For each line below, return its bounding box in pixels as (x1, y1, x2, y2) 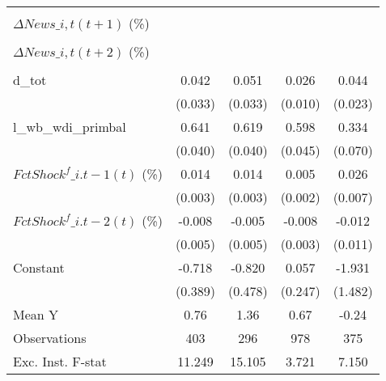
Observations (13, 328, 87, 347)
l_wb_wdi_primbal (13, 117, 126, 136)
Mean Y (13, 305, 59, 324)
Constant (13, 258, 65, 277)
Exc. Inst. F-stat (13, 352, 107, 370)
